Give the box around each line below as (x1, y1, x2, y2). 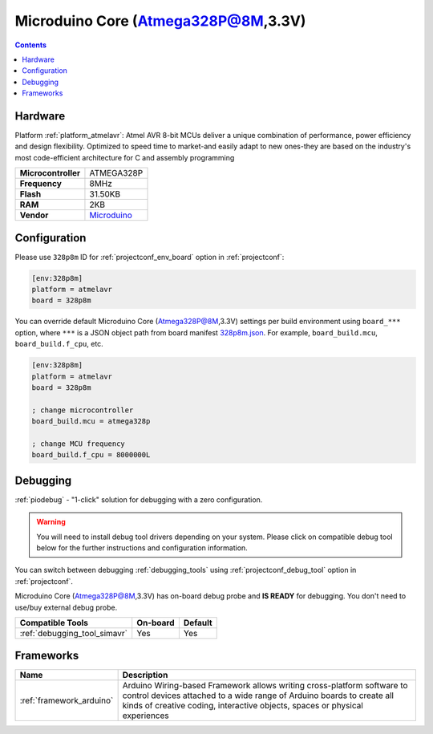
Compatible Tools (19, 617, 88, 628)
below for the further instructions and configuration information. (36, 543, 248, 553)
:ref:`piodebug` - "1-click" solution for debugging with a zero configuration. (14, 494, 263, 505)
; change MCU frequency (31, 439, 126, 448)
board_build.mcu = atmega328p (31, 417, 151, 426)
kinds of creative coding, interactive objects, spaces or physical (122, 700, 364, 712)
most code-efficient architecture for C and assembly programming (14, 152, 235, 162)
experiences (122, 710, 169, 721)
